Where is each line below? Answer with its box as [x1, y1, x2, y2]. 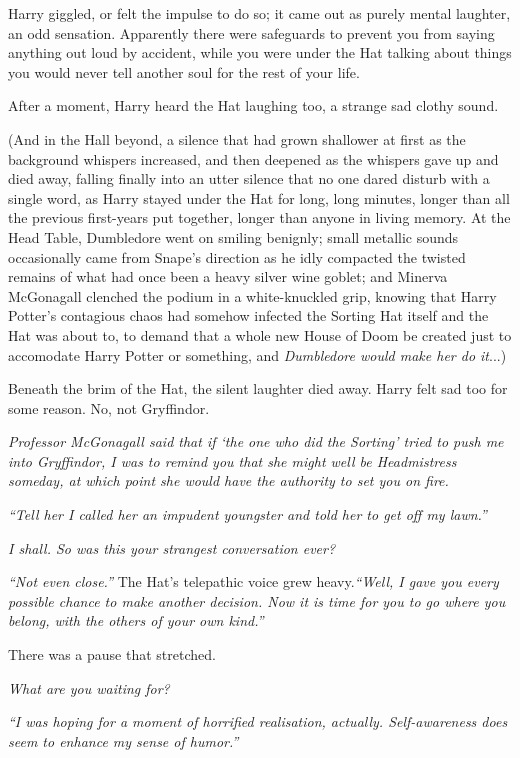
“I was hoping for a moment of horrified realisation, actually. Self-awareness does [8, 711, 508, 732]
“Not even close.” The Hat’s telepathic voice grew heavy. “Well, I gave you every [8, 571, 499, 592]
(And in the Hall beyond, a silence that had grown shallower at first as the [8, 128, 466, 149]
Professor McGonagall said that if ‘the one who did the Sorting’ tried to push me [8, 431, 504, 452]
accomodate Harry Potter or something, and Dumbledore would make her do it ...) [8, 344, 507, 365]
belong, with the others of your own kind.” [8, 610, 264, 631]
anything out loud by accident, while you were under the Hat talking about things [8, 42, 512, 63]
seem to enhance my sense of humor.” [8, 730, 239, 751]
